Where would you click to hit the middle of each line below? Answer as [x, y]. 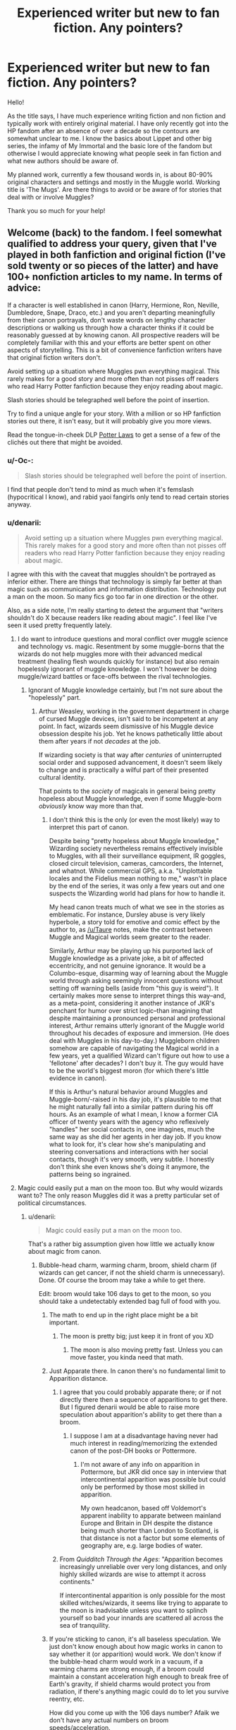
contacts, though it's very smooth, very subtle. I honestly [132, 1159]
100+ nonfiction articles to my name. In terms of [115, 277]
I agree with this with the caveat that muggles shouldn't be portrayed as [112, 574]
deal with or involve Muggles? [51, 197]
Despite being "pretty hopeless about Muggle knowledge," [134, 841]
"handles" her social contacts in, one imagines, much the [132, 1130]
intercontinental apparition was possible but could [153, 1480]
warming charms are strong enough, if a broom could [126, 1669]
